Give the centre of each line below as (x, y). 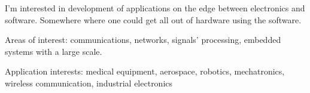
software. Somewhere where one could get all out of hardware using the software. (153, 19)
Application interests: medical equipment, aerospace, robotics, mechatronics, (145, 71)
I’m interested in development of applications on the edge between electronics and (155, 8)
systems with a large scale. (54, 51)
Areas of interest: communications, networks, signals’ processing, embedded (143, 40)
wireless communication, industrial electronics (89, 83)
